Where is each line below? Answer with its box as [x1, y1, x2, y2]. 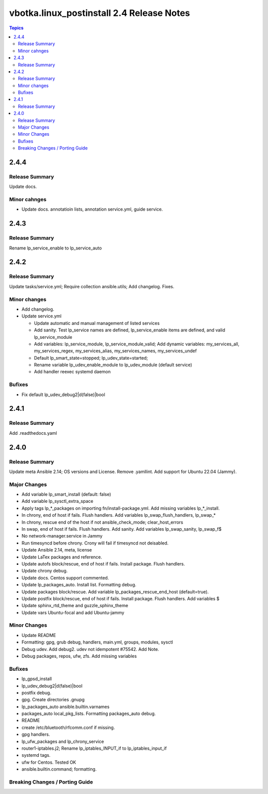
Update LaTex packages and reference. [21, 554, 102, 560]
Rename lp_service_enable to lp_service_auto [9, 245, 102, 251]
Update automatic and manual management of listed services [34, 320, 160, 326]
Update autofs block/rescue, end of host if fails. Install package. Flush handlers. [21, 560, 185, 566]
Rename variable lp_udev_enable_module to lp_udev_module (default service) [34, 362, 193, 368]
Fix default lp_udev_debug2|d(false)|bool [21, 392, 105, 397]
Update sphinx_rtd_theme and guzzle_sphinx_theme [21, 603, 129, 609]
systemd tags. [21, 752, 51, 758]
